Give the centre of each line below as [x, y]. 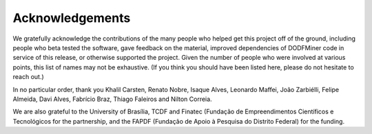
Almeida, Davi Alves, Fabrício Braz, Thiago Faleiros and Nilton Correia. [113, 99]
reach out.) [28, 77]
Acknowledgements [72, 18]
